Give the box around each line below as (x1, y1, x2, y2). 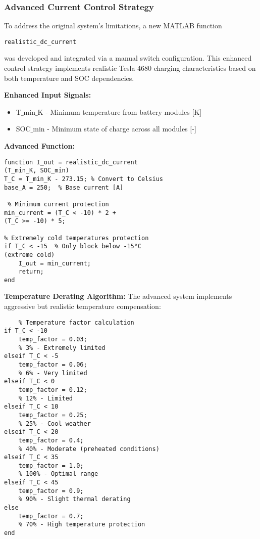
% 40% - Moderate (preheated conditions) (18, 445, 160, 453)
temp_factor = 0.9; (18, 487, 84, 495)
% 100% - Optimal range (18, 470, 98, 478)
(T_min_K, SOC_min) (4, 167, 69, 174)
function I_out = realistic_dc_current (4, 158, 138, 166)
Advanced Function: (4, 141, 75, 151)
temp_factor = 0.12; (18, 386, 87, 393)
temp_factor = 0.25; (18, 411, 87, 419)
